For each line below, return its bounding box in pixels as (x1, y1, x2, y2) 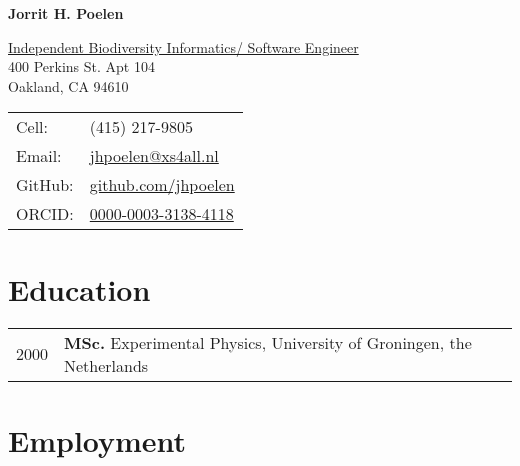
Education (8, 268, 151, 309)
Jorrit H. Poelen (8, 3, 124, 23)
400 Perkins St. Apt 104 (8, 56, 155, 77)
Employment (8, 419, 187, 460)
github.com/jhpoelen (89, 173, 235, 197)
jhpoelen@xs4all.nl (89, 144, 219, 168)
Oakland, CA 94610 (8, 75, 129, 96)
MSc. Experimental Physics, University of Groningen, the (64, 330, 472, 354)
